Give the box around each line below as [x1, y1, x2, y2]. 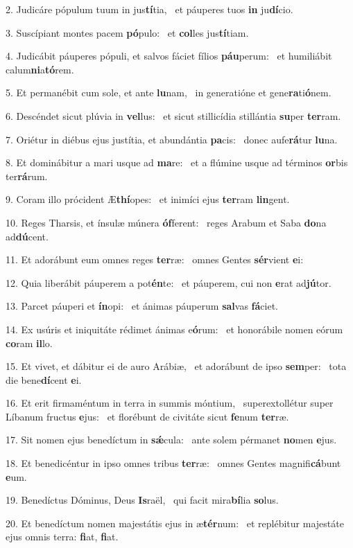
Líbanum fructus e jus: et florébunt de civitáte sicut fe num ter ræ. [6, 409, 289, 423]
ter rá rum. [6, 168, 48, 183]
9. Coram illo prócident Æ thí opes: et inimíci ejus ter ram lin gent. [6, 192, 290, 206]
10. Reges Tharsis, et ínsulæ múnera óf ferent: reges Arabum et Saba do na [6, 215, 327, 229]
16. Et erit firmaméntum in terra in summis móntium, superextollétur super [6, 396, 334, 410]
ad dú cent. [6, 229, 49, 243]
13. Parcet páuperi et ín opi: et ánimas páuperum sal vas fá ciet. [6, 299, 278, 313]
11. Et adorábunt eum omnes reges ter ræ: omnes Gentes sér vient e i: [6, 252, 304, 267]
